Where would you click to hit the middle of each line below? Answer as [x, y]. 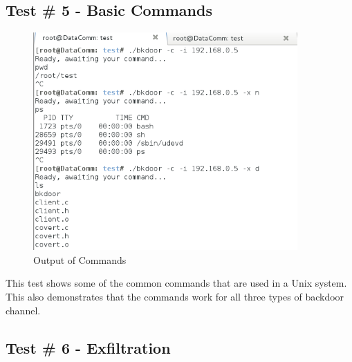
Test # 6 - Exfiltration [88, 347]
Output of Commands [80, 259]
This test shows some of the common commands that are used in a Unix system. [176, 283]
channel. [23, 310]
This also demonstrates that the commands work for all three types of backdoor [175, 297]
